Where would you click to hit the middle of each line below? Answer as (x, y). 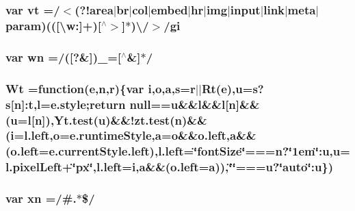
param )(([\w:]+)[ (53, 25)
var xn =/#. (41, 198)
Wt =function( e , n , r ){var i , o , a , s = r (101, 88)
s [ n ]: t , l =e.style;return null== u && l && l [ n (121, 104)
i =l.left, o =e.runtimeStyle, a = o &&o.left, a (123, 135)
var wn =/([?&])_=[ (64, 57)
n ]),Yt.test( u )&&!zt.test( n (108, 120)
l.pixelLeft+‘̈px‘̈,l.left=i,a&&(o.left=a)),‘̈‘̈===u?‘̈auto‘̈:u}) (170, 167)
